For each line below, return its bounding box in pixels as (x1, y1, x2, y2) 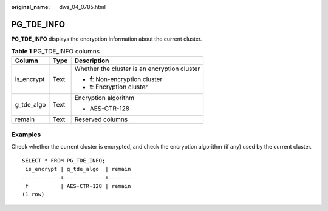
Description (74, 56, 109, 65)
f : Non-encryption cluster (89, 75, 163, 83)
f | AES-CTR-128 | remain (25, 183, 131, 189)
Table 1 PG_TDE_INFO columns (11, 47, 100, 56)
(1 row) (22, 191, 45, 198)
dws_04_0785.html (59, 4, 106, 10)
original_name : (11, 4, 50, 10)
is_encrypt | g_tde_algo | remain (25, 166, 131, 173)
